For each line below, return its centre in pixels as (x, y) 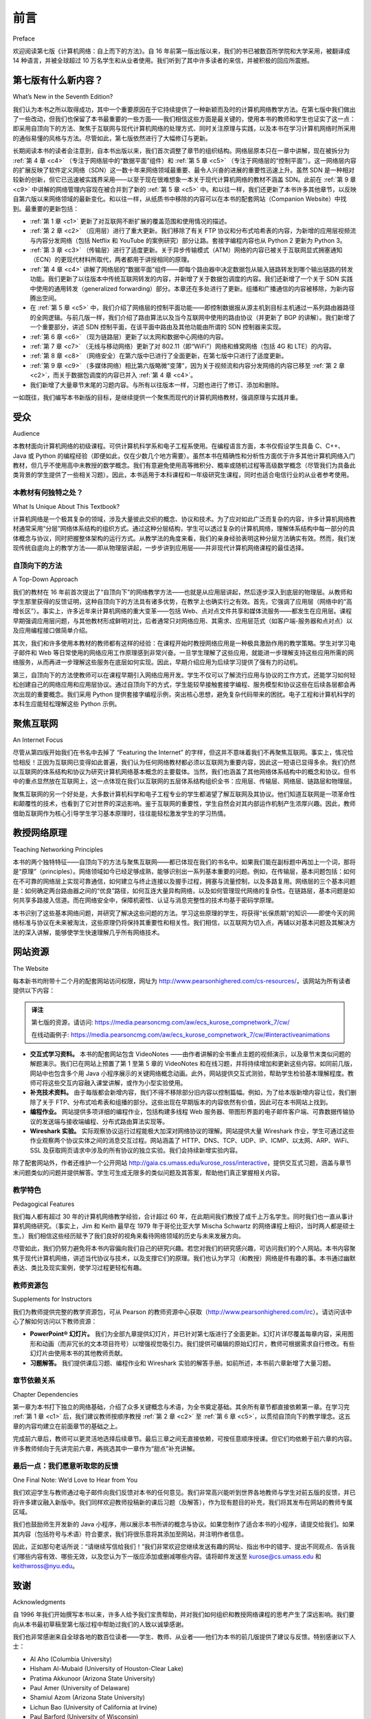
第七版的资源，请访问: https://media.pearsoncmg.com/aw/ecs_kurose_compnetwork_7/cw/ (160, 1022)
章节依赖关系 (34, 1381)
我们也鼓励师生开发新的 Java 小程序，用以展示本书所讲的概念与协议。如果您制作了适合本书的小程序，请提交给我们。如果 (184, 1524)
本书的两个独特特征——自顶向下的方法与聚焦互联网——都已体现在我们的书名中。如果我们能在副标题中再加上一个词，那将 (184, 862)
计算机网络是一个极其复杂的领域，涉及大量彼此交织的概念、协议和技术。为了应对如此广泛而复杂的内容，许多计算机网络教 (184, 518)
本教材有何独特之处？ (48, 493)
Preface (24, 39)
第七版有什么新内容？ (58, 80)
